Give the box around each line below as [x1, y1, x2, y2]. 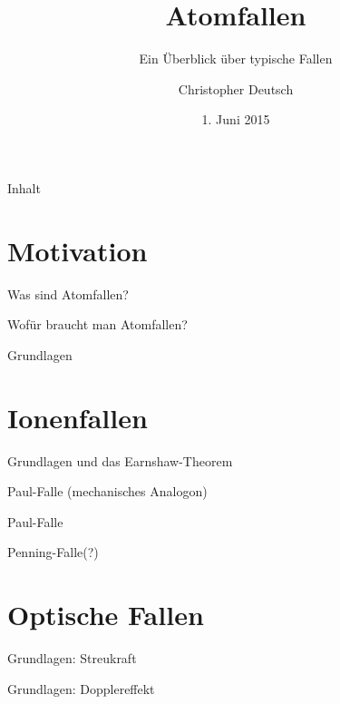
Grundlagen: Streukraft [7, 649, 137, 668]
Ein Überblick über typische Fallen [139, 49, 333, 68]
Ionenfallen [7, 398, 148, 435]
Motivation [7, 231, 148, 269]
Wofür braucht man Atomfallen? [7, 315, 188, 334]
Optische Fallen [7, 596, 204, 633]
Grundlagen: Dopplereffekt [7, 679, 155, 698]
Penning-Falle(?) [7, 543, 99, 562]
